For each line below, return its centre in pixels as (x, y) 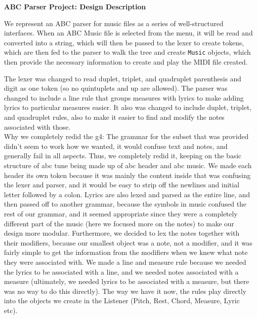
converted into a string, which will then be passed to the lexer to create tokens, (124, 42)
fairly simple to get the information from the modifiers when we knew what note (126, 252)
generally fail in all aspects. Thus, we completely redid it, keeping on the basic (123, 156)
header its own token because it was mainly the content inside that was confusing (128, 175)
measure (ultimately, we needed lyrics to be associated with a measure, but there (127, 281)
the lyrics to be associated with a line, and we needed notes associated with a (121, 271)
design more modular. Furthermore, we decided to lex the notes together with (122, 233)
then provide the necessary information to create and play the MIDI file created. (126, 62)
